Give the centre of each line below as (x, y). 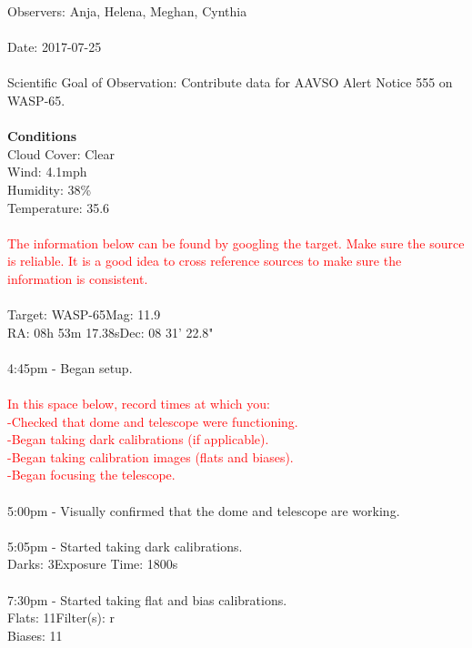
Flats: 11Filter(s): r (61, 618)
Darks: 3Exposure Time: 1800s (93, 564)
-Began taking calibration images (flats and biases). (151, 456)
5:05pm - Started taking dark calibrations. (125, 546)
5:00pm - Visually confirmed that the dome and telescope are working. (204, 510)
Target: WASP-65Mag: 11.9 (84, 314)
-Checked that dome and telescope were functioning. (153, 421)
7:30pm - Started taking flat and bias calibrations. (147, 599)
